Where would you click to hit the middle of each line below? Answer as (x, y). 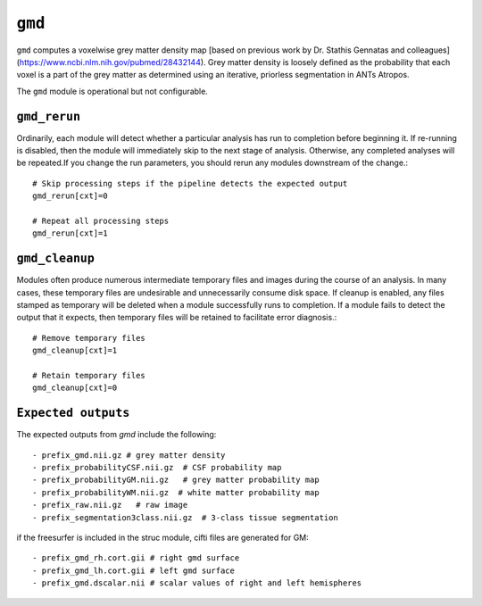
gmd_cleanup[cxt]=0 (75, 388)
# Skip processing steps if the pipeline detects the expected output (190, 183)
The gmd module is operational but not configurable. (112, 91)
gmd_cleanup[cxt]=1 (75, 351)
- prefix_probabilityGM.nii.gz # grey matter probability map (176, 480)
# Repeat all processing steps (101, 220)
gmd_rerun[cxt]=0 (70, 196)
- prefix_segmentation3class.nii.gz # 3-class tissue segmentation (185, 517)
